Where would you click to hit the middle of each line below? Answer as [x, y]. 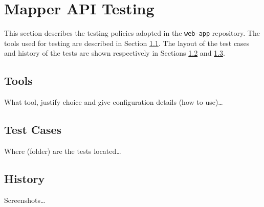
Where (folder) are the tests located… [63, 151]
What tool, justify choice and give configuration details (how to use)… [114, 102]
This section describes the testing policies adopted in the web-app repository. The [132, 33]
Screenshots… [25, 200]
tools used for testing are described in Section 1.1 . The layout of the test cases [127, 43]
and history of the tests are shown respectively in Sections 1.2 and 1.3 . [115, 53]
